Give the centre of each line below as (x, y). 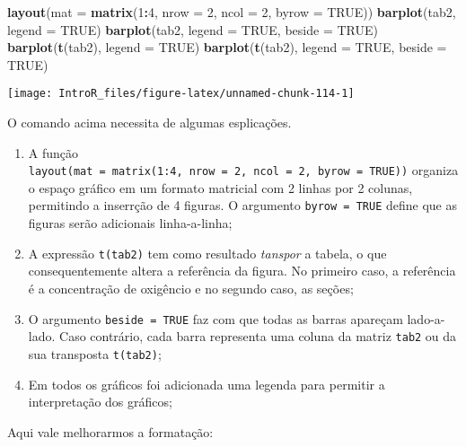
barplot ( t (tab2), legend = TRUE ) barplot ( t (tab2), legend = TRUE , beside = (227, 47)
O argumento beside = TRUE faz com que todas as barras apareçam (215, 318)
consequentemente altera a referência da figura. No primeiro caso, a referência (242, 271)
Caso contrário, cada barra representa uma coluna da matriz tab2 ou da (258, 336)
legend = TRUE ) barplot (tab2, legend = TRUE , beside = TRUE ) (193, 29)
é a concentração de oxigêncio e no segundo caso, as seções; (191, 288)
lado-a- (426, 318)
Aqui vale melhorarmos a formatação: (110, 431)
